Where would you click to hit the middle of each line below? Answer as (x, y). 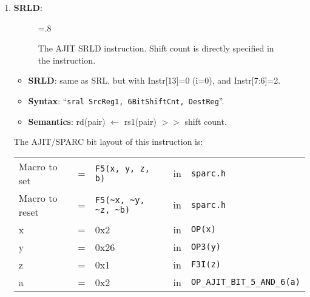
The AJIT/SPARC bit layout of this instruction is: (108, 142)
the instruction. (67, 60)
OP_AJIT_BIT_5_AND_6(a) (245, 282)
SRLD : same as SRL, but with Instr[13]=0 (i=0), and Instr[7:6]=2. (154, 80)
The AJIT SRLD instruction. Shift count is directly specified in (156, 48)
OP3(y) (206, 247)
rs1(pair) (140, 121)
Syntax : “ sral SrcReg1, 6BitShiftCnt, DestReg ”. (126, 100)
